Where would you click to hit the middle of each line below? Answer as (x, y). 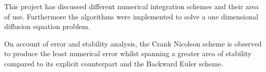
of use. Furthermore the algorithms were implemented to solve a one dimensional (131, 16)
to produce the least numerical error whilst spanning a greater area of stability (128, 53)
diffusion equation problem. (47, 26)
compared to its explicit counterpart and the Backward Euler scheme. (114, 63)
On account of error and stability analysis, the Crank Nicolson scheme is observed (133, 43)
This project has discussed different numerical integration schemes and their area (131, 6)
